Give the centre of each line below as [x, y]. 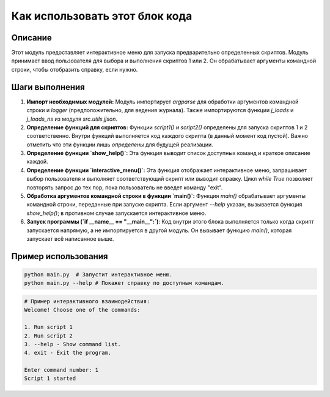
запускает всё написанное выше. [70, 239]
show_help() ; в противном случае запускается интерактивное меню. [116, 213]
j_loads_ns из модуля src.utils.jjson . [72, 119]
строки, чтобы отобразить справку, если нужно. [75, 69]
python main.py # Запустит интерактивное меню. [98, 275]
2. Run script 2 [49, 336]
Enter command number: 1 [61, 370]
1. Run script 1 [49, 327]
